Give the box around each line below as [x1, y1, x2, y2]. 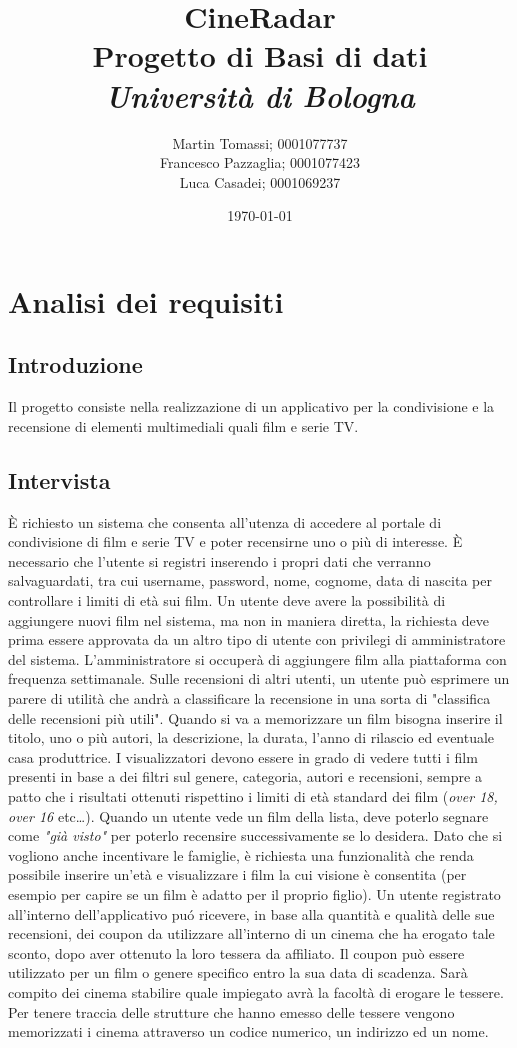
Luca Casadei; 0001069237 [179, 171, 341, 192]
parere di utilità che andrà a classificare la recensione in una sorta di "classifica [8, 688, 491, 708]
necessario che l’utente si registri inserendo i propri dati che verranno [8, 550, 431, 571]
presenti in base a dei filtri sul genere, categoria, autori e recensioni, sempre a [8, 766, 482, 787]
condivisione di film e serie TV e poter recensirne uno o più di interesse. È [8, 531, 463, 552]
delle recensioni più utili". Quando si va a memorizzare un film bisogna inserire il [8, 707, 503, 728]
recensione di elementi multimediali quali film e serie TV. [8, 415, 359, 436]
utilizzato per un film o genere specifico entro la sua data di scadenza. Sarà [8, 962, 468, 983]
